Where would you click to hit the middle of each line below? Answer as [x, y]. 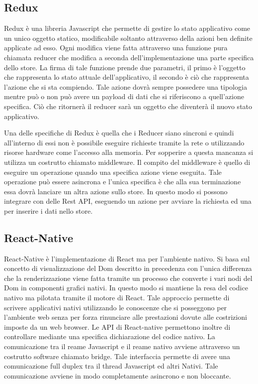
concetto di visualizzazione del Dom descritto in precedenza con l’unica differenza [128, 268]
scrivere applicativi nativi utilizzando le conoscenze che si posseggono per [116, 307]
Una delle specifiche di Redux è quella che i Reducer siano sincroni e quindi [119, 133]
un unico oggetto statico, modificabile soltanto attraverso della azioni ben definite [128, 38]
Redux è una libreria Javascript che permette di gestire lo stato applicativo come [127, 28]
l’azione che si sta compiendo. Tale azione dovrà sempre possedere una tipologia [126, 86]
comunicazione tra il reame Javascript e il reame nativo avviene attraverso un [122, 346]
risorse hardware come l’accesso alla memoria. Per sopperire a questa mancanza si [129, 152]
